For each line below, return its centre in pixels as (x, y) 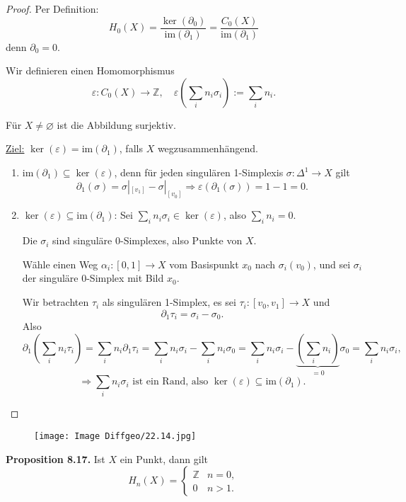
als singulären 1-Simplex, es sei (169, 302)
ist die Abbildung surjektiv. (116, 124)
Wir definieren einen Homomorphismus (90, 70)
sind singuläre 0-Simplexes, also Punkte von (147, 240)
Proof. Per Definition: (52, 8)
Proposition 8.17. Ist (56, 458)
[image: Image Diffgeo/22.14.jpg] (115, 437)
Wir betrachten (56, 302)
